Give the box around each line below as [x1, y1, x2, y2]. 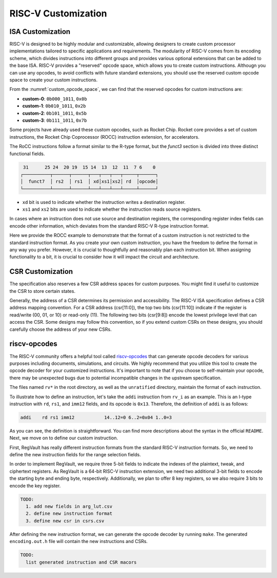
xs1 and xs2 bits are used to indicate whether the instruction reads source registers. [22, 206, 202, 213]
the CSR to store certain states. [9, 288, 75, 294]
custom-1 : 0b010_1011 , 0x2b [22, 103, 86, 109]
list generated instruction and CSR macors [26, 559, 137, 565]
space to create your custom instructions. [9, 77, 97, 83]
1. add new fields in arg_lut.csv [26, 504, 113, 509]
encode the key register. [9, 482, 61, 489]
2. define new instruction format [26, 511, 113, 516]
